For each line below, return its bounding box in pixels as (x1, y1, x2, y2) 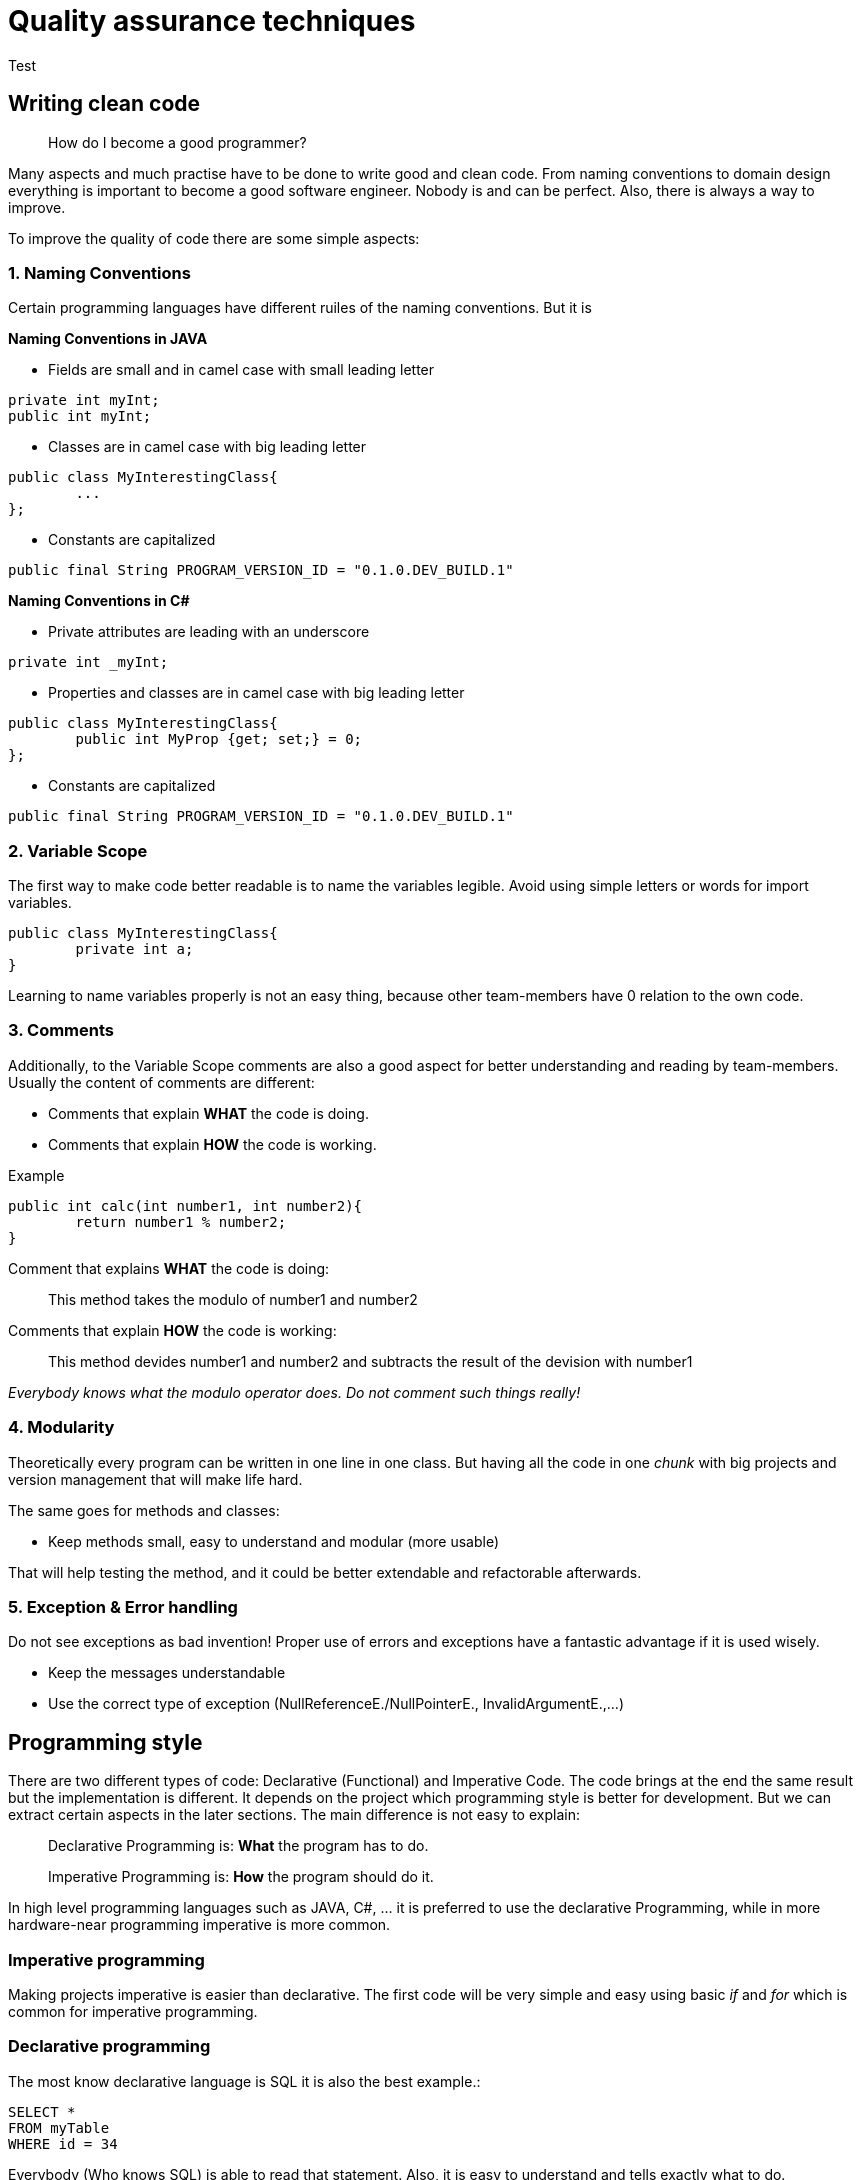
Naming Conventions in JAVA (8, 330, 208, 348)
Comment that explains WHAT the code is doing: (8, 1259, 330, 1277)
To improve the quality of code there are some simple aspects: (8, 229, 420, 247)
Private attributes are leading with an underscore (48, 623, 370, 641)
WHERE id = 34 (8, 2135, 118, 2152)
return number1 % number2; (75, 1213, 287, 1230)
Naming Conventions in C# (8, 592, 190, 610)
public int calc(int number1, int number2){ (8, 1197, 363, 1214)
